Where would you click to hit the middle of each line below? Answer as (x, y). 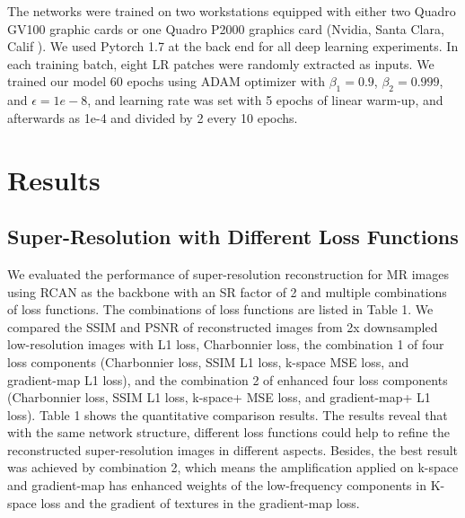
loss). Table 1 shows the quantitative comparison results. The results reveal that (228, 414)
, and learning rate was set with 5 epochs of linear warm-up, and (265, 100)
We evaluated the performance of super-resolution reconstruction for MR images (228, 273)
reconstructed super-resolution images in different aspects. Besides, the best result (233, 449)
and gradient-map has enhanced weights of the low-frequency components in (217, 485)
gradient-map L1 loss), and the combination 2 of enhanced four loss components (228, 379)
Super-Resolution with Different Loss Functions (233, 237)
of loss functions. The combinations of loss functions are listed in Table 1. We (220, 309)
